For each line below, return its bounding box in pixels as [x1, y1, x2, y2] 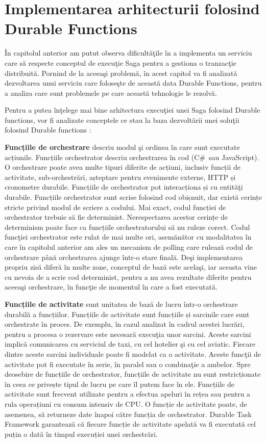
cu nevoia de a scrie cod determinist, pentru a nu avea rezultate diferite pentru [5, 271, 252, 282]
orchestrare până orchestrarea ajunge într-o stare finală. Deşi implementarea [5, 251, 243, 262]
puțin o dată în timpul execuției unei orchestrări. [5, 428, 158, 439]
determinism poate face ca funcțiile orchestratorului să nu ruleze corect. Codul [5, 221, 250, 232]
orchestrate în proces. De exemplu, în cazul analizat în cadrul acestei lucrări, [5, 319, 245, 329]
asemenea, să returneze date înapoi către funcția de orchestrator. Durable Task [5, 408, 252, 419]
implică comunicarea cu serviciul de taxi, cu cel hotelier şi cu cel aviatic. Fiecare [5, 338, 256, 349]
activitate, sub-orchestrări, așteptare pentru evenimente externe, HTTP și [5, 171, 236, 182]
